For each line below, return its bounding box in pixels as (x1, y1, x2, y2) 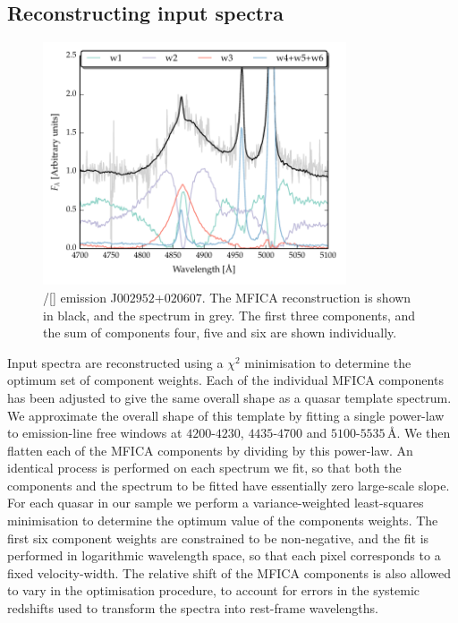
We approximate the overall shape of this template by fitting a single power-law (7, 405, 445, 424)
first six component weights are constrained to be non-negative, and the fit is (7, 528, 429, 547)
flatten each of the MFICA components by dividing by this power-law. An (7, 440, 413, 459)
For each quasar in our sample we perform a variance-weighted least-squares (7, 493, 424, 512)
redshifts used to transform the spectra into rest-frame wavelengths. (7, 599, 378, 618)
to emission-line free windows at (7, 423, 182, 442)
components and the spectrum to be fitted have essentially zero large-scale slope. (7, 475, 450, 494)
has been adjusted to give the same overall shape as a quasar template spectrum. (7, 388, 452, 406)
